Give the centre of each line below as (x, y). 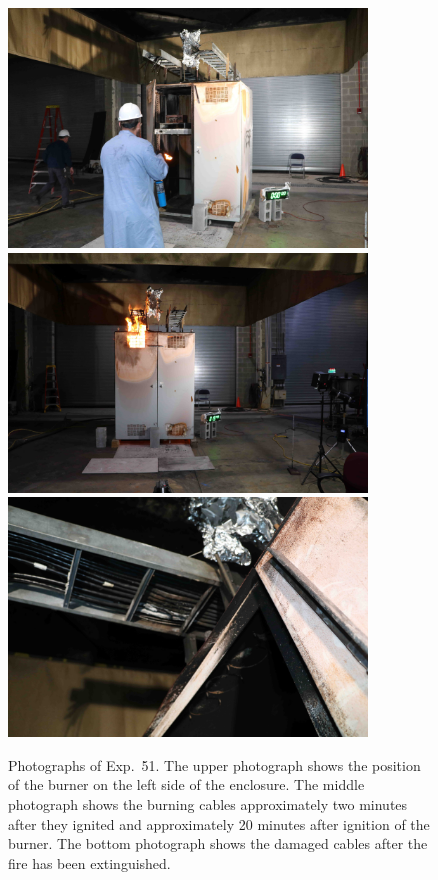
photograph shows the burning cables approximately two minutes (208, 803)
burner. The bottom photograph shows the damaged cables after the (218, 843)
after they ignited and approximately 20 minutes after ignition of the (219, 823)
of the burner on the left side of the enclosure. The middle (186, 784)
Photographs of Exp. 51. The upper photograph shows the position (214, 764)
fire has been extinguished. (89, 862)
